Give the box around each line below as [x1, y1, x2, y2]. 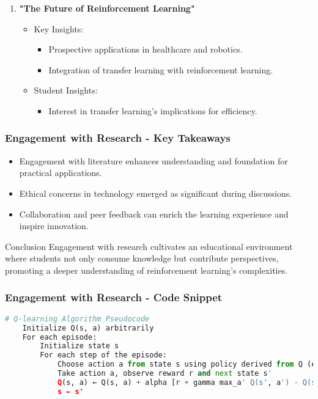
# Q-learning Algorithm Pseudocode [5, 314, 150, 323]
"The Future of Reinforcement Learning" [19, 2, 195, 14]
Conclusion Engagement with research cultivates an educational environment [5, 240, 293, 252]
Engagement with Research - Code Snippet [5, 290, 223, 305]
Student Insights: [34, 84, 98, 97]
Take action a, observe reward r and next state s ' [57, 369, 272, 378]
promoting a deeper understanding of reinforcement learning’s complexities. [5, 263, 288, 276]
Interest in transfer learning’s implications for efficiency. [48, 104, 257, 117]
